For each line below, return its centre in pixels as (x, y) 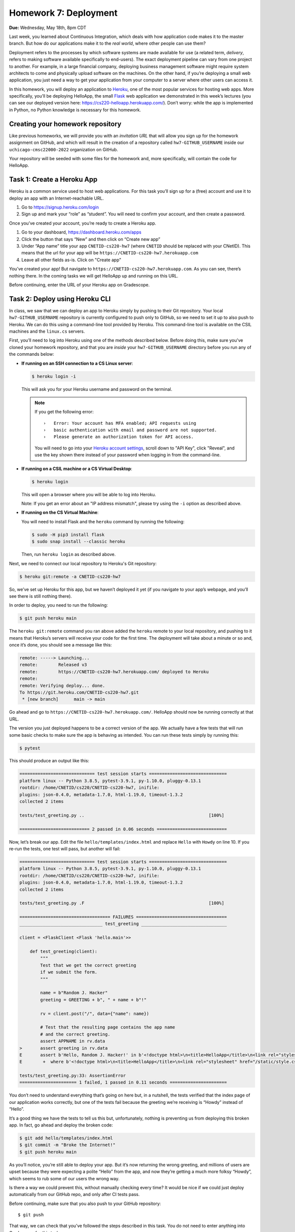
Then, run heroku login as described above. (69, 554)
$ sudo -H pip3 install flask (68, 534)
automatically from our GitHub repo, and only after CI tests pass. (74, 1195)
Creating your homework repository (65, 124)
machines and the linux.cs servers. (47, 331)
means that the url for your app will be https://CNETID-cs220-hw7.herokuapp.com (110, 253)
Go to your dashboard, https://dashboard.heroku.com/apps (81, 232)
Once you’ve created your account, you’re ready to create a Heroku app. (83, 223)
